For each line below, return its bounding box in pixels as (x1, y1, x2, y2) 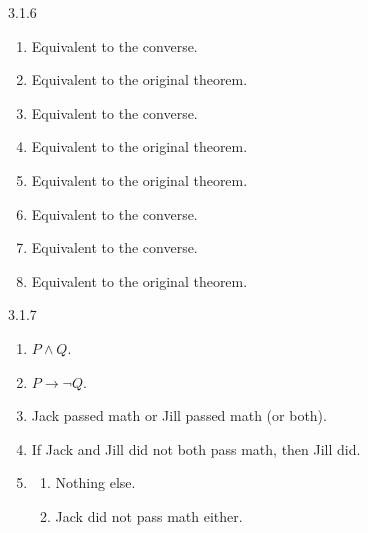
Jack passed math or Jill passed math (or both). (31, 405, 327, 426)
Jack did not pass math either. (55, 505, 243, 526)
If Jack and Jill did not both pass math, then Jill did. (31, 438, 361, 459)
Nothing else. (55, 472, 136, 493)
